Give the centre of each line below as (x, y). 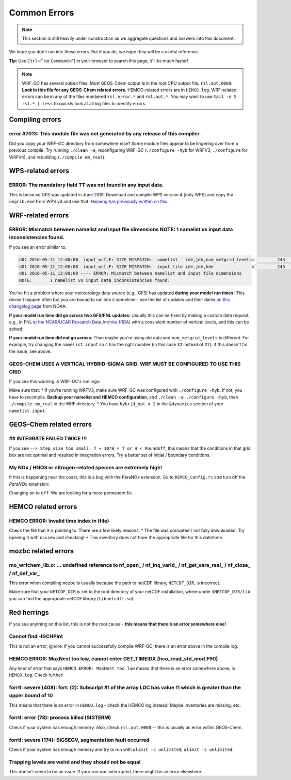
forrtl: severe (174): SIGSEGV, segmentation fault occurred (79, 740)
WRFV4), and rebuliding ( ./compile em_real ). (57, 157)
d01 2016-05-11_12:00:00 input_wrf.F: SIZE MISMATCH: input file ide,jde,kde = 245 (152, 266)
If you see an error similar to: (38, 247)
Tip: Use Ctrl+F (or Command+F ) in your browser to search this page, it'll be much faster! (99, 61)
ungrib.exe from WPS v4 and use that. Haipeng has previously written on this (88, 202)
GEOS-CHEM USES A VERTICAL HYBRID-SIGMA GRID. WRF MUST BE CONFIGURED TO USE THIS (125, 364)
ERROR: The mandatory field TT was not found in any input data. (86, 185)
